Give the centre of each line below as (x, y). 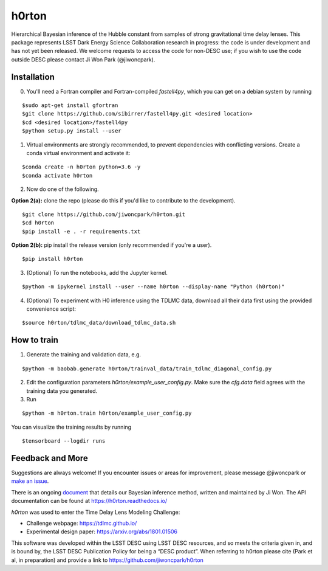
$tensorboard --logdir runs (64, 441)
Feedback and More (50, 458)
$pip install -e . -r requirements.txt (81, 231)
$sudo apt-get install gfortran (70, 106)
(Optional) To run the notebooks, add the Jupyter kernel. (97, 272)
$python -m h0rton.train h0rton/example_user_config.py (107, 413)
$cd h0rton (38, 223)
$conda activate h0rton (57, 175)
